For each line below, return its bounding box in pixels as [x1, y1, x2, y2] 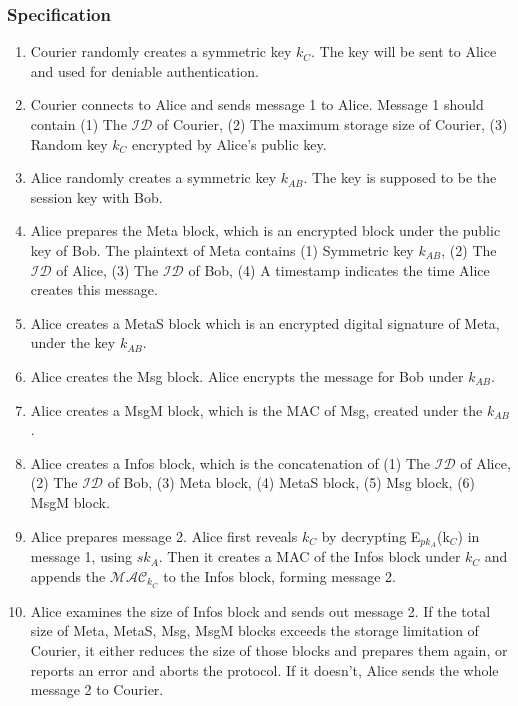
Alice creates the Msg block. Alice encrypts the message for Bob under [30, 365, 464, 386]
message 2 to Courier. [30, 679, 164, 700]
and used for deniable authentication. [30, 60, 259, 81]
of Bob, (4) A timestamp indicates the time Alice [188, 259, 490, 280]
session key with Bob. [30, 186, 163, 207]
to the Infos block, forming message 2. [163, 565, 396, 586]
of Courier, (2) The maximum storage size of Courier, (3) [157, 114, 508, 134]
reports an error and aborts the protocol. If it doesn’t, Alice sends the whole [30, 659, 499, 680]
